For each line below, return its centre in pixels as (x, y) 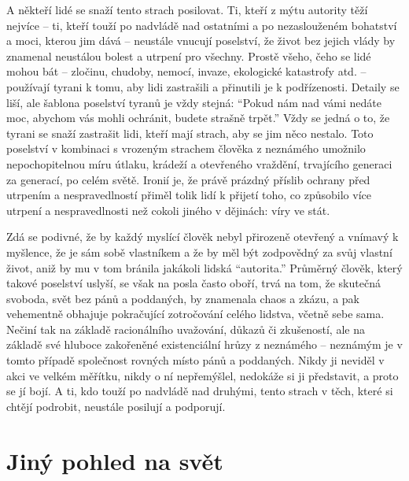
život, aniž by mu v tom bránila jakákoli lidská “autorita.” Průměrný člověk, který (204, 267)
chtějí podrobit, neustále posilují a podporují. (116, 406)
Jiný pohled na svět (115, 460)
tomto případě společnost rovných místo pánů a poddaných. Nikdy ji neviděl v (195, 360)
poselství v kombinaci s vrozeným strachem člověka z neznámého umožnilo (186, 148)
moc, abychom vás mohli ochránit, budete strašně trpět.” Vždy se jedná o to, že (198, 118)
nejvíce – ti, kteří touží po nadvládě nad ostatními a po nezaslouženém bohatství (202, 25)
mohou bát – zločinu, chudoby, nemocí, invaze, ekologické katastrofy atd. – (186, 71)
